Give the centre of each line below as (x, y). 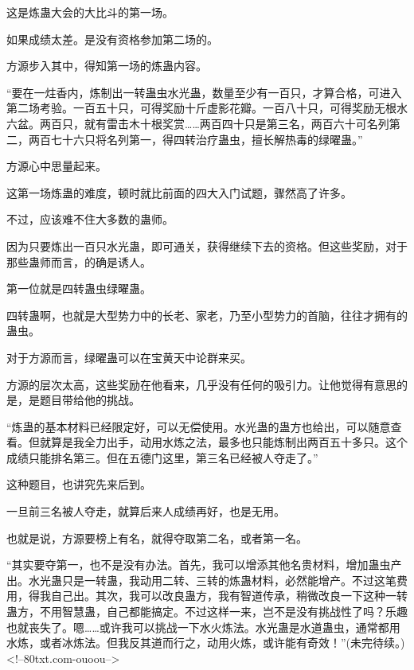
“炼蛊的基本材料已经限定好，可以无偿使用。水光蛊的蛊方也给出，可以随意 (199, 426)
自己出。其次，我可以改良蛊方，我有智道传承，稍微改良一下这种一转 (229, 596)
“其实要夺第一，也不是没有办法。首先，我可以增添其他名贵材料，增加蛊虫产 (204, 565)
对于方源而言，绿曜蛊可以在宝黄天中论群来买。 (129, 357)
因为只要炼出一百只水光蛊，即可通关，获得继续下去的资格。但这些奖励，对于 (207, 245)
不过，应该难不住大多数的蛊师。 (90, 219)
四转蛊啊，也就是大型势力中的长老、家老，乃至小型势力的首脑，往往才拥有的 (207, 315)
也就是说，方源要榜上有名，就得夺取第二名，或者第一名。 (157, 538)
